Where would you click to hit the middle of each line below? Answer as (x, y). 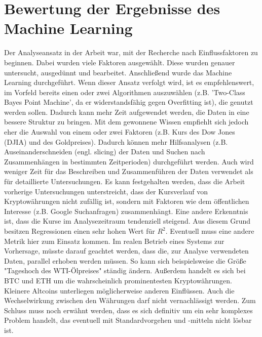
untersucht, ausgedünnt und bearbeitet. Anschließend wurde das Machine (118, 72)
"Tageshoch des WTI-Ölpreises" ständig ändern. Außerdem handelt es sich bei (125, 270)
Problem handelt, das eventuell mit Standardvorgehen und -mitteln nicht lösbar (128, 320)
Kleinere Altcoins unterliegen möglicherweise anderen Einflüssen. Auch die (119, 290)
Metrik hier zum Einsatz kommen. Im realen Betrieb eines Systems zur (114, 241)
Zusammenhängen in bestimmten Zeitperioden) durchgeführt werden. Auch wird (129, 161)
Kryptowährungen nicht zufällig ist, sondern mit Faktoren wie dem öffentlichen (127, 201)
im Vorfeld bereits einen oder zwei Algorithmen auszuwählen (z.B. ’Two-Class (125, 92)
